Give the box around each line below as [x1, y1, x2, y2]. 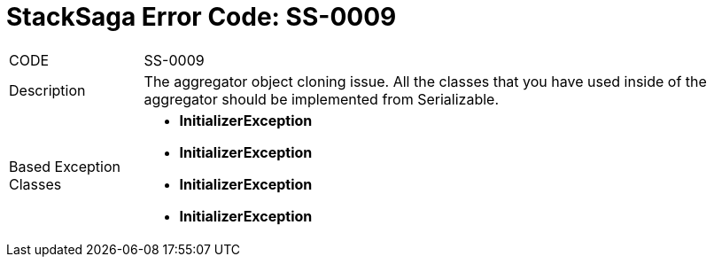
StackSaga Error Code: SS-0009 [6, 2, 397, 32]
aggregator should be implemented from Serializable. [144, 89, 499, 108]
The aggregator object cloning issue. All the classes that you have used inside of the [144, 72, 707, 90]
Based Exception [9, 157, 120, 175]
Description [9, 81, 86, 99]
